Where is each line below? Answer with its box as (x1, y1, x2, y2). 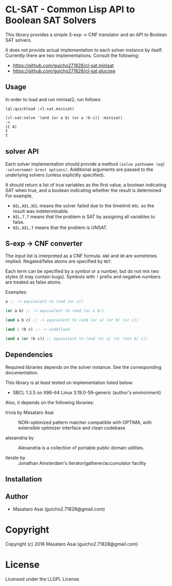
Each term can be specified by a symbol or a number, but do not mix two (5, 268, 159, 274)
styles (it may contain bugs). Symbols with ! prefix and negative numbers (5, 274, 161, 280)
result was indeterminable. (12, 208, 69, 214)
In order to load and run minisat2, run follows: (5, 96, 102, 102)
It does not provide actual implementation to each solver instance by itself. (5, 47, 163, 53)
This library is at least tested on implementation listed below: (5, 379, 133, 386)
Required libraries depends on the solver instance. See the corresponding (5, 364, 162, 370)
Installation (5, 475, 42, 483)
